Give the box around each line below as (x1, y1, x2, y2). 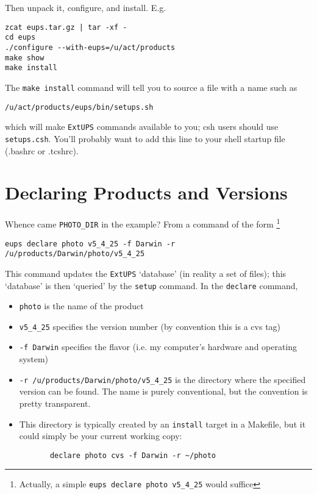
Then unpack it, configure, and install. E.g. (5, 1, 166, 13)
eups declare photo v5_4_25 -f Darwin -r (5, 239, 176, 248)
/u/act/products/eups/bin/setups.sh (5, 102, 154, 112)
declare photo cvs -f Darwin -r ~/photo (49, 451, 216, 460)
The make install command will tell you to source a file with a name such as (5, 81, 297, 93)
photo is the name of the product (19, 299, 144, 312)
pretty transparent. (19, 396, 91, 409)
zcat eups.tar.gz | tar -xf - (5, 23, 127, 32)
